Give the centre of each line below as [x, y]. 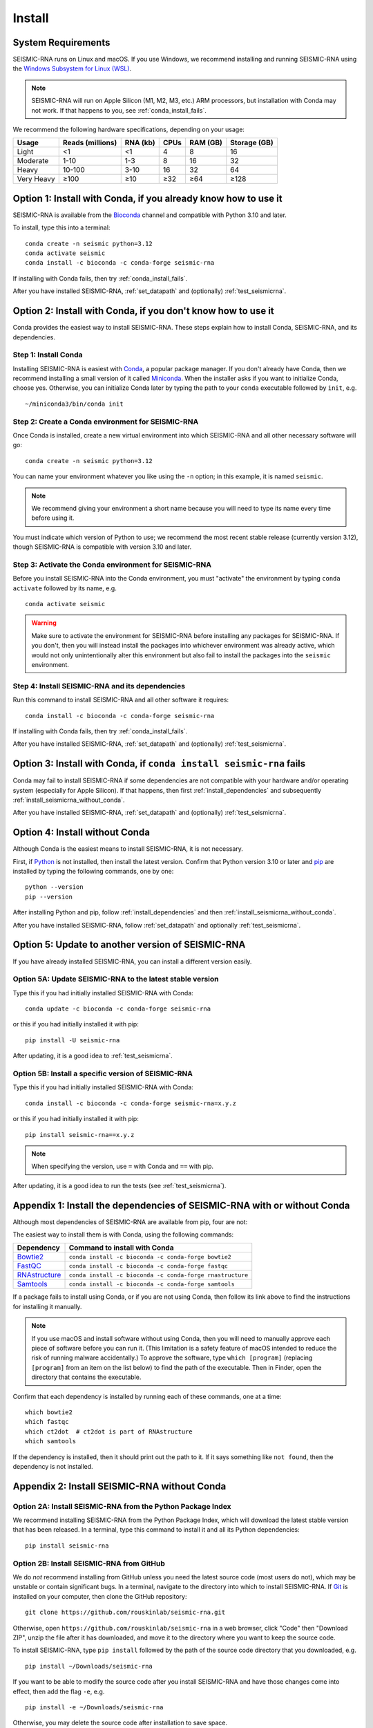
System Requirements [61, 43]
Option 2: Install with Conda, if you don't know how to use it [143, 311]
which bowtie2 [49, 1412]
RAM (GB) [206, 143]
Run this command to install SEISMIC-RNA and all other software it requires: [121, 700]
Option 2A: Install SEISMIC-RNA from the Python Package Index [122, 1506]
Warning [44, 623]
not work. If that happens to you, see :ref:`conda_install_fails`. [119, 110]
